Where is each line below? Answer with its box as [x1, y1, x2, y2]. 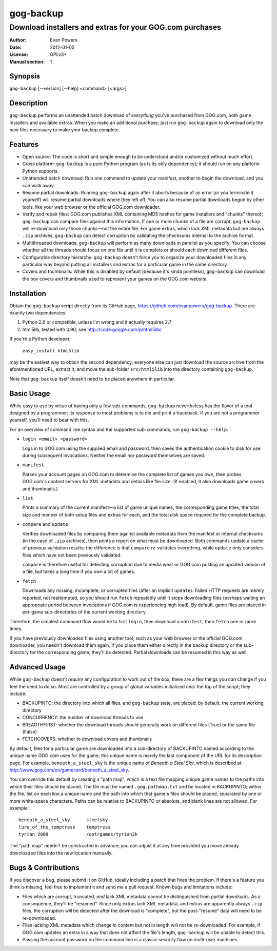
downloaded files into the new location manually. [9, 849, 113, 856]
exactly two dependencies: [9, 310, 67, 315]
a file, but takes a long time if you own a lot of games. [22, 568, 135, 574]
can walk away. [22, 182, 55, 188]
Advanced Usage [9, 663, 66, 671]
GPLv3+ [50, 51, 67, 57]
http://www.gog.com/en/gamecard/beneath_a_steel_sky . [9, 767, 129, 773]
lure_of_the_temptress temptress [18, 824, 111, 830]
